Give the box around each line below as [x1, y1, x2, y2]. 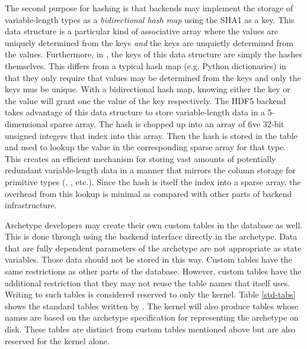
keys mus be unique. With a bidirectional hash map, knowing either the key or [5, 83, 290, 95]
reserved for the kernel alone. [5, 334, 110, 347]
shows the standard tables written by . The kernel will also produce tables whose [5, 299, 299, 312]
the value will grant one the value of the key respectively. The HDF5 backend [5, 94, 286, 106]
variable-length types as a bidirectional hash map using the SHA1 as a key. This [5, 13, 295, 25]
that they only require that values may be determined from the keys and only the [5, 71, 301, 83]
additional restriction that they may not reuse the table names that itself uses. [5, 276, 290, 289]
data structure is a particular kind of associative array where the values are [5, 25, 279, 37]
